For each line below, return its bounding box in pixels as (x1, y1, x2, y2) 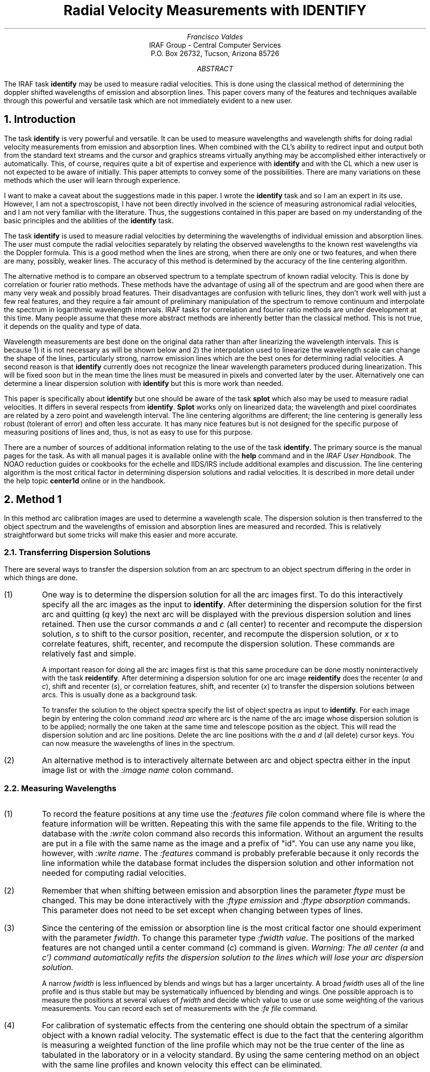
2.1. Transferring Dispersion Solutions (4, 547, 151, 557)
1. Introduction (4, 113, 76, 126)
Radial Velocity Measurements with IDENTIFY (63, 2, 367, 19)
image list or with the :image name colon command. (42, 765, 234, 775)
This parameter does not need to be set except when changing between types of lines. (42, 905, 363, 915)
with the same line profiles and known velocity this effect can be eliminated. (42, 1059, 322, 1070)
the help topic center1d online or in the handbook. (4, 476, 166, 485)
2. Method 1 (4, 493, 62, 506)
